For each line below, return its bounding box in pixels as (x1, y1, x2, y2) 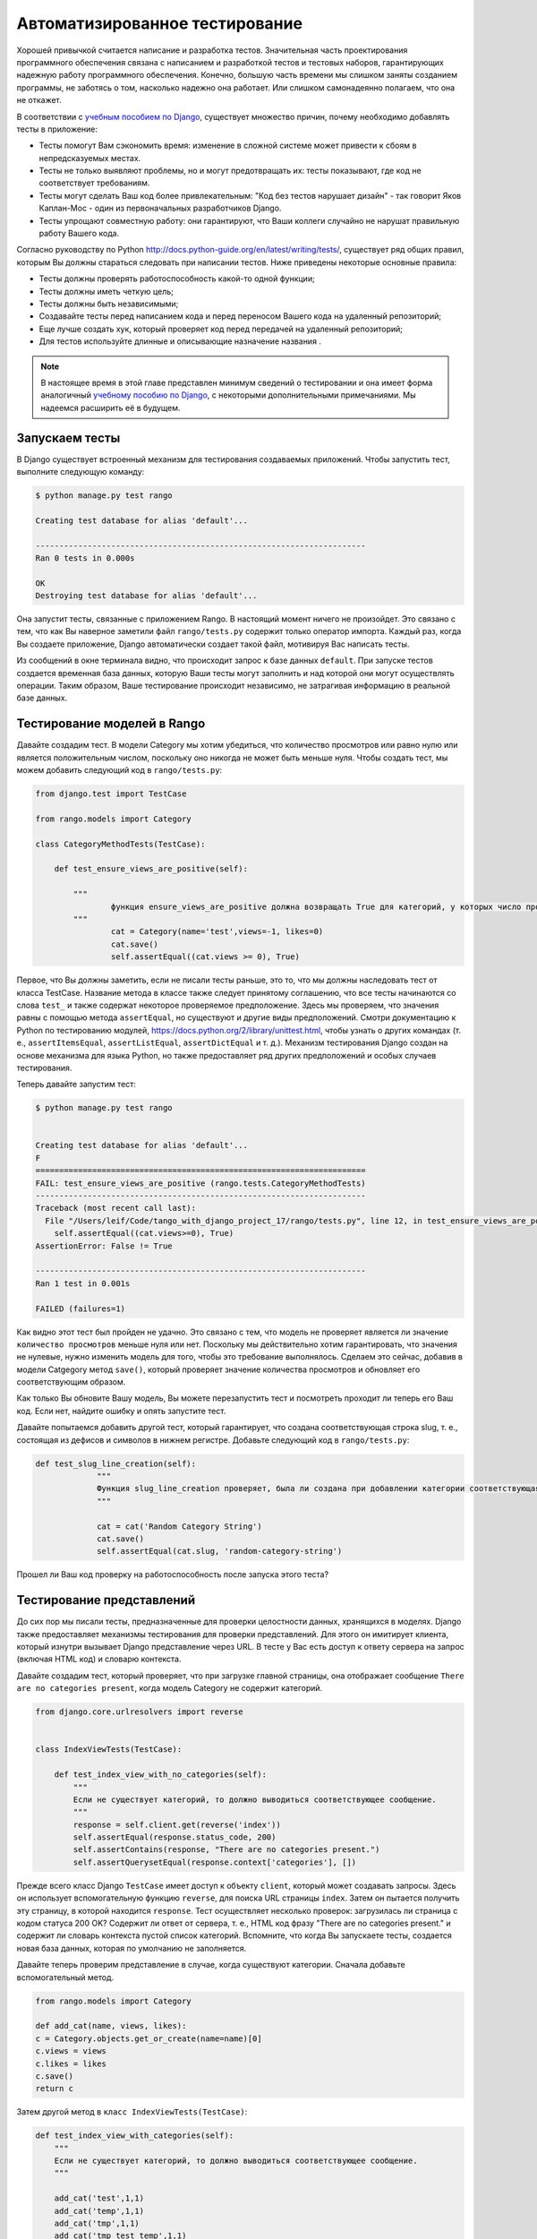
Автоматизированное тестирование (16, 13, 303, 33)
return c (35, 2083, 74, 2094)
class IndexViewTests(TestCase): (35, 1745, 183, 1754)
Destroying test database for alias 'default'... (35, 591, 258, 601)
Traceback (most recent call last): (35, 1203, 197, 1214)
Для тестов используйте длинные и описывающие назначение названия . (38, 336, 322, 347)
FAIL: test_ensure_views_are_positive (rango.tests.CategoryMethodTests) (35, 1178, 366, 1188)
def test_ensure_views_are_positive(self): (54, 864, 248, 874)
